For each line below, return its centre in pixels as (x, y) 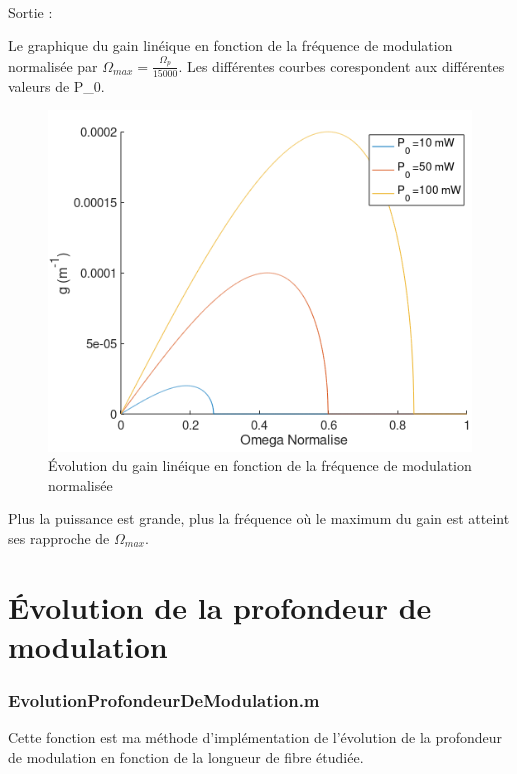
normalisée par (53, 65)
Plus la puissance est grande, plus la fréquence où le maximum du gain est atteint (259, 518)
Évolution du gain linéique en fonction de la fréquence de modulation (260, 465)
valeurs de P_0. (56, 85)
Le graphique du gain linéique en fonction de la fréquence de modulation (230, 45)
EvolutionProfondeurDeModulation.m (164, 700)
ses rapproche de (59, 537)
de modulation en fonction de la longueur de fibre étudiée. (186, 756)
